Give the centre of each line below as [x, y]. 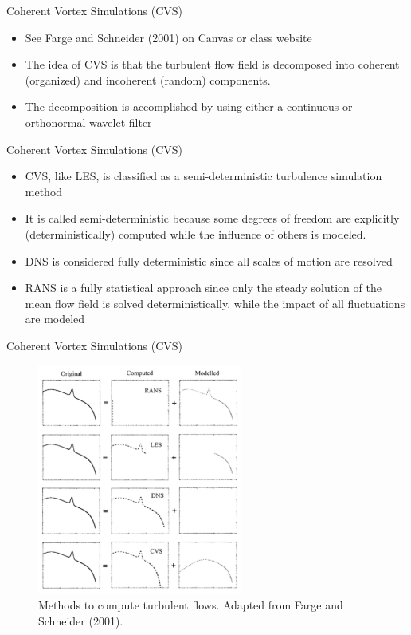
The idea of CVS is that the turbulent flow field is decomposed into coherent [212, 64]
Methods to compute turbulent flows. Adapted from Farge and [191, 605]
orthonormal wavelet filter [88, 122]
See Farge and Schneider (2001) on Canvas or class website [168, 37]
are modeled [55, 319]
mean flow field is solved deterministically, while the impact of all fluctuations [215, 303]
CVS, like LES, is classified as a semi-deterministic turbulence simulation [204, 176]
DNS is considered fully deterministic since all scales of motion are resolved [209, 260]
